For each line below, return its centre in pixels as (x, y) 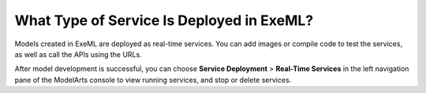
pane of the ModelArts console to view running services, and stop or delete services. (153, 80)
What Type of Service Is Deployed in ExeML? (164, 20)
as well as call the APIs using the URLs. (78, 54)
